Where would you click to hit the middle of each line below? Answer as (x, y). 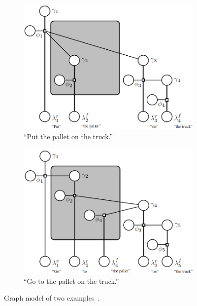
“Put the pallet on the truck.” (68, 136)
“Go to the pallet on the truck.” (71, 281)
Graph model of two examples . (52, 297)
